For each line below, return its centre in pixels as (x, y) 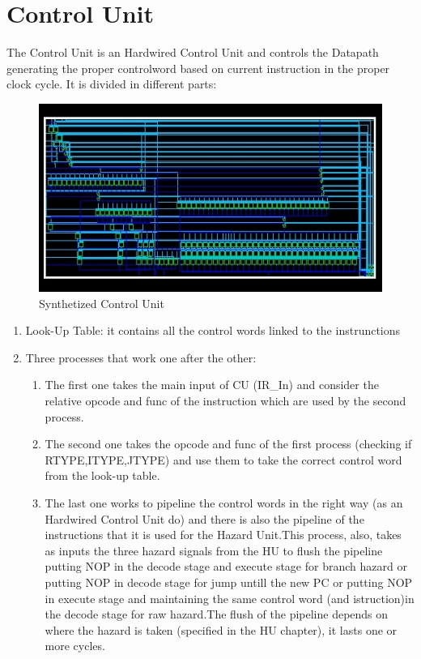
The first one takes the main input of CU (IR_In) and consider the (212, 385)
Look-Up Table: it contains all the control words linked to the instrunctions (213, 330)
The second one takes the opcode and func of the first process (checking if (228, 444)
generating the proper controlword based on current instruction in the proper (198, 68)
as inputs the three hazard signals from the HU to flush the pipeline (214, 550)
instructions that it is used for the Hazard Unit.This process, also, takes (223, 535)
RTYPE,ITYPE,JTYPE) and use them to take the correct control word (223, 459)
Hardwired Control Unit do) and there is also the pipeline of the (204, 518)
